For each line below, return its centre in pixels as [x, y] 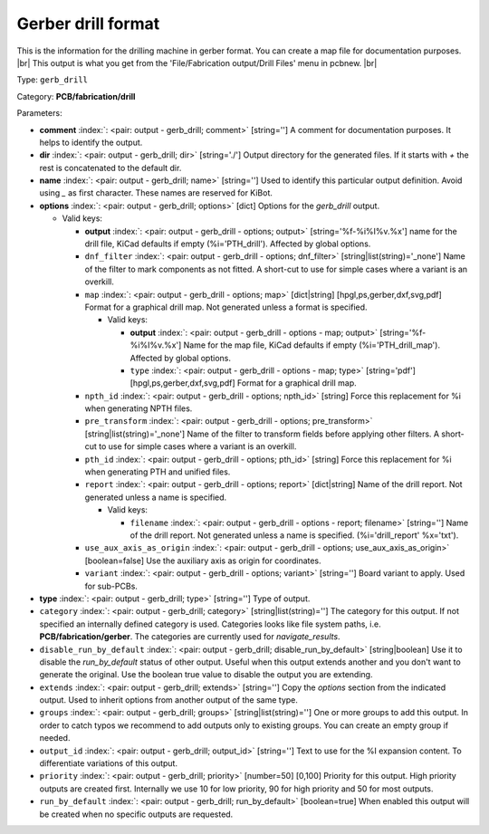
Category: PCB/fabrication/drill [76, 96]
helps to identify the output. [91, 142]
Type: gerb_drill [53, 80]
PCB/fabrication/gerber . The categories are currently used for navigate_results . [190, 637]
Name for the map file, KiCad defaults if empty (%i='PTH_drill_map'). [312, 345]
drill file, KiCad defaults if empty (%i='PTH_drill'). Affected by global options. [228, 244]
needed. [55, 738]
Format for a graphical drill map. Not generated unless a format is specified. [226, 307]
